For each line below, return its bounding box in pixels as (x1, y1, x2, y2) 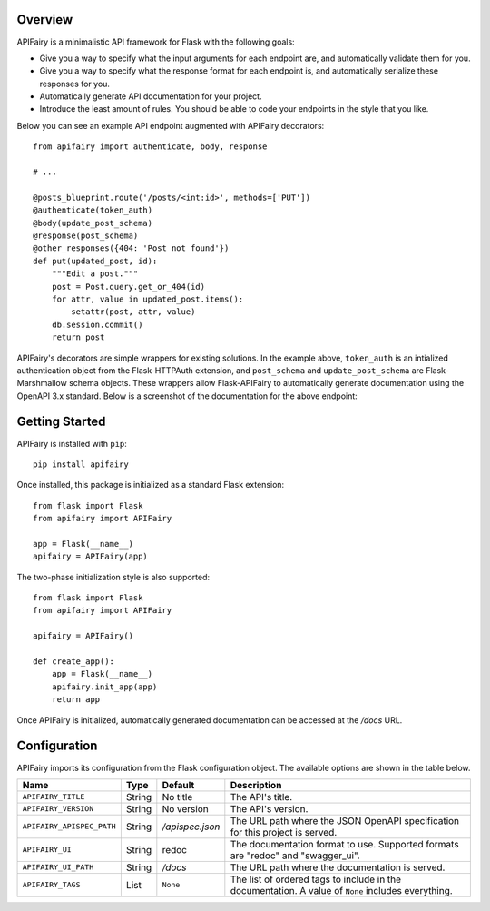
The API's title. (230, 790, 293, 803)
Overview (16, 12, 73, 27)
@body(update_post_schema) (33, 218, 153, 228)
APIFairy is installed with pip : (16, 438, 127, 449)
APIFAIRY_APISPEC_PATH (22, 822, 117, 831)
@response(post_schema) (33, 230, 139, 241)
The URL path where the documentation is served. (230, 861, 446, 874)
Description (230, 778, 282, 791)
